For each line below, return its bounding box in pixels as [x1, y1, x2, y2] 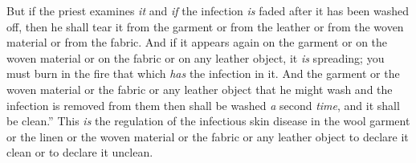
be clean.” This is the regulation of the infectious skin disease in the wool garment [6, 112, 410, 129]
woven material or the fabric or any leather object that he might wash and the [6, 80, 393, 97]
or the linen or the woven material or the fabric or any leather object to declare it [6, 128, 409, 145]
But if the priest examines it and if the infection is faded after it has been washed [6, 2, 410, 18]
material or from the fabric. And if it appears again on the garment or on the [6, 34, 388, 51]
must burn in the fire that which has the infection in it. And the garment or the [6, 65, 400, 82]
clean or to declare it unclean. [6, 144, 153, 161]
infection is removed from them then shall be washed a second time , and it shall [6, 96, 400, 113]
